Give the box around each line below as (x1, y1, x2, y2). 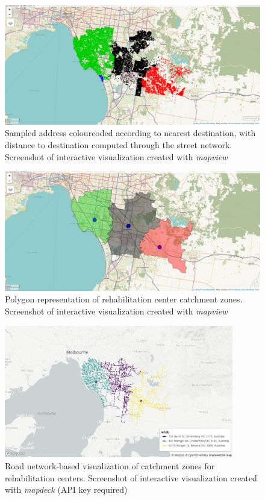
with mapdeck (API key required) (5, 483, 128, 496)
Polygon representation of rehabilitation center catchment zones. (5, 293, 243, 305)
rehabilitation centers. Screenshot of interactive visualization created (5, 471, 257, 484)
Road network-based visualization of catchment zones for (5, 460, 215, 472)
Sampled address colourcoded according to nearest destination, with (5, 127, 256, 139)
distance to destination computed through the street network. (5, 138, 232, 151)
